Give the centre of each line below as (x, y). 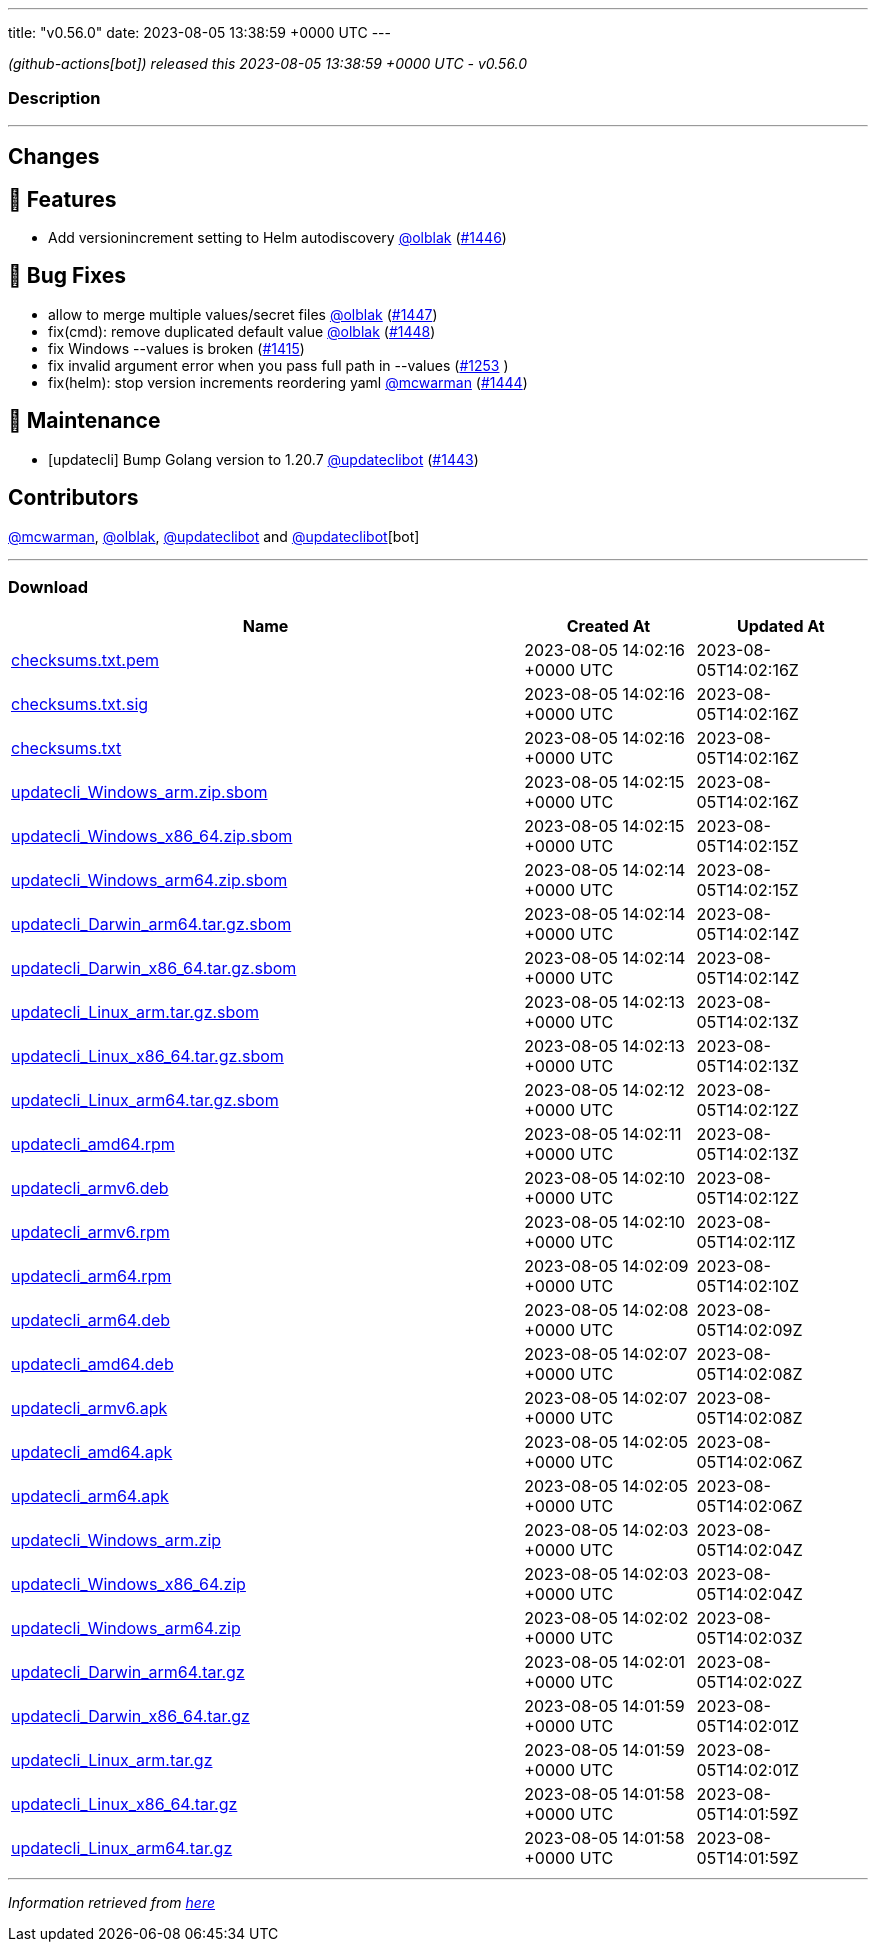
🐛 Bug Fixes (67, 276)
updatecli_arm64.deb (91, 1320)
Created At (608, 626)
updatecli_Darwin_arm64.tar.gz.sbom (151, 924)
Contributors (73, 498)
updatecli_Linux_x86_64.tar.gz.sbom (147, 1056)
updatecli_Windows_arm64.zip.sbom (149, 880)
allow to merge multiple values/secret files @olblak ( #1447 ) (243, 314)
